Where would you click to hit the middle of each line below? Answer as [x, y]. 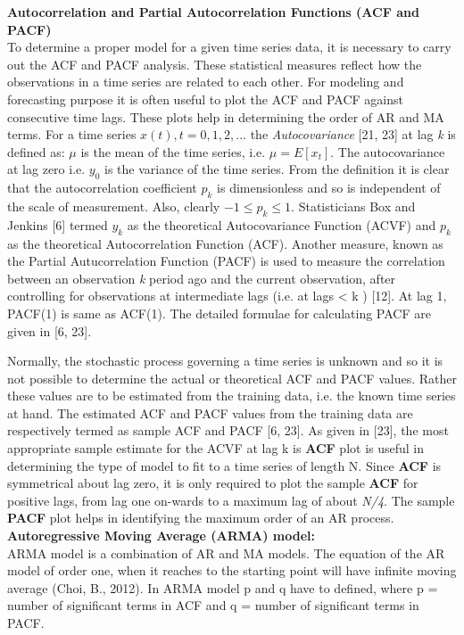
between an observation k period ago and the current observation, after [202, 278]
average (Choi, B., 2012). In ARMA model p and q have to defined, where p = [223, 587]
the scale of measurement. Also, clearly [114, 206]
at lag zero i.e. [46, 169]
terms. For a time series [72, 134]
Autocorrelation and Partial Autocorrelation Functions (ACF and [213, 12]
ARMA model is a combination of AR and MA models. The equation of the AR [226, 553]
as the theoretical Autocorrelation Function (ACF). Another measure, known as [225, 243]
